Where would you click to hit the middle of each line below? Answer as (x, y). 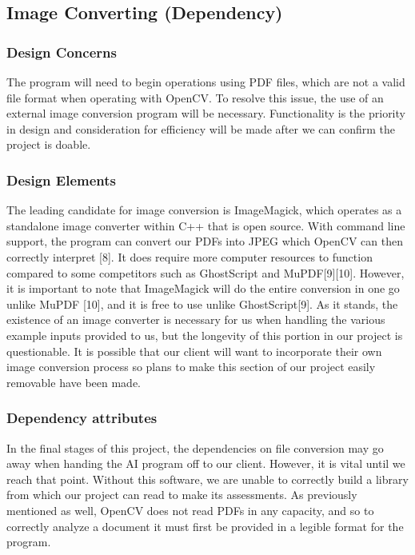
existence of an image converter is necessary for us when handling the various (196, 319)
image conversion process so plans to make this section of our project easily (191, 367)
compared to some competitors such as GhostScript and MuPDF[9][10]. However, (206, 272)
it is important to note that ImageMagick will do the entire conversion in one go (203, 288)
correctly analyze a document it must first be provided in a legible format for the (205, 526)
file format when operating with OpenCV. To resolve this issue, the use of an (195, 97)
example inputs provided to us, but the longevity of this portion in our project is (205, 335)
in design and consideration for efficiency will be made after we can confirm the (201, 128)
